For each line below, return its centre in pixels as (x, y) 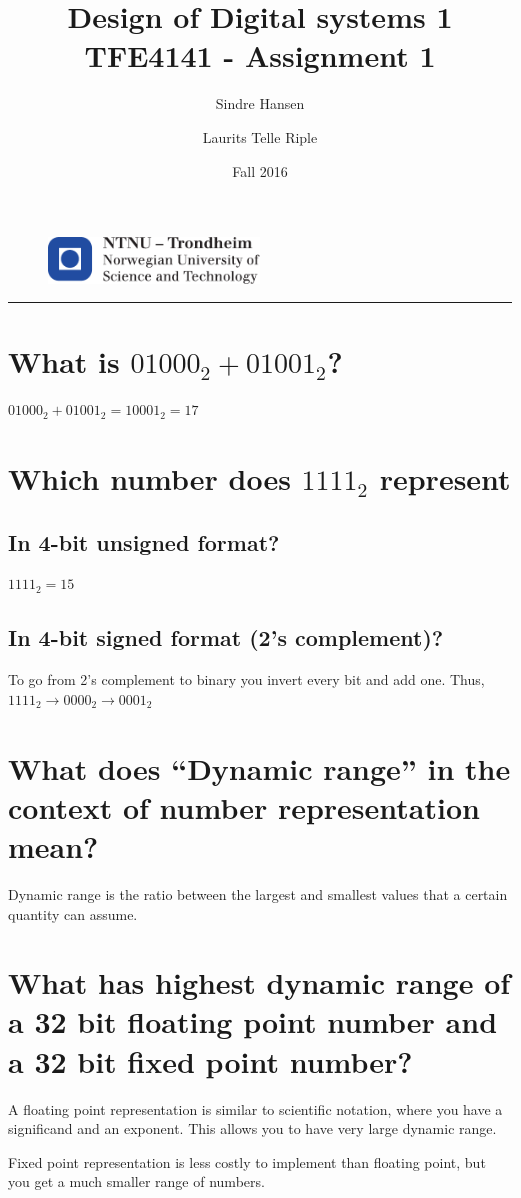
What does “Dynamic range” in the (259, 767)
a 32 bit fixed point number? (210, 1060)
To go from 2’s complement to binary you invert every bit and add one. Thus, (246, 679)
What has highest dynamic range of (259, 982)
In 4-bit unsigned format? (144, 541)
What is (64, 361)
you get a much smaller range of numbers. (136, 1181)
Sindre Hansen (260, 103)
